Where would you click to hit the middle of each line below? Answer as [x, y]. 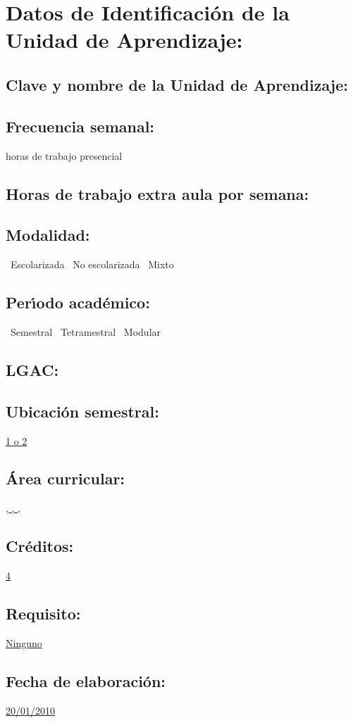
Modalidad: [48, 235]
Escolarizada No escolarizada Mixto [92, 264]
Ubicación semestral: [82, 411]
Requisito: [43, 614]
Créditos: [40, 546]
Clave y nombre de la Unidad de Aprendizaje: [177, 84]
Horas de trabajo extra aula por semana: [157, 193]
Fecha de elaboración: [86, 680]
